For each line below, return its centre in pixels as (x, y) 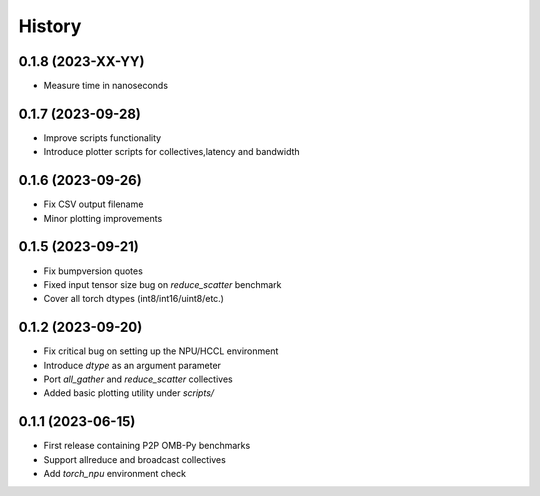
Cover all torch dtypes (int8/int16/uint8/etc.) (134, 299)
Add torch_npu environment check (115, 474)
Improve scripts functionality (102, 137)
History (50, 26)
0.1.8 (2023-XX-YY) (81, 61)
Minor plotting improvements (103, 218)
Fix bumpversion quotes (93, 271)
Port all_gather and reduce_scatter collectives (138, 379)
